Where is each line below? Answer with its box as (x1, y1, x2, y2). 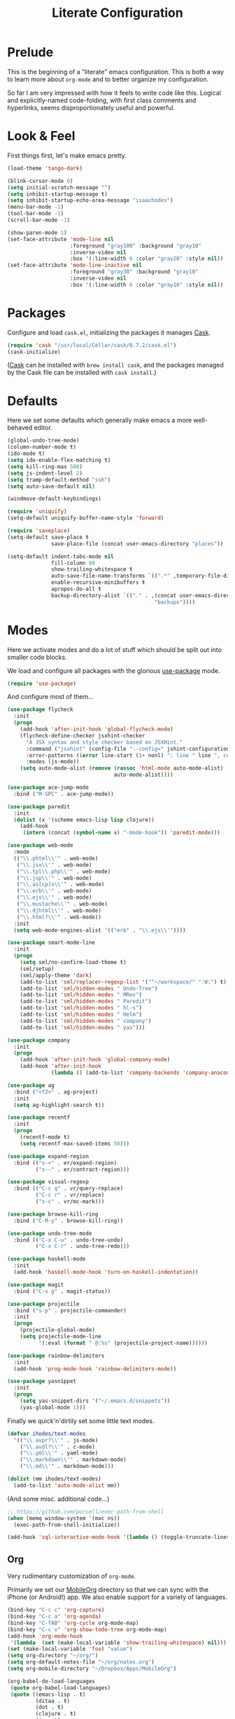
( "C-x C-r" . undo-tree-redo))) (35, 1243, 130, 1250)
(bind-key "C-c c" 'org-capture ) (7, 1607, 105, 1614)
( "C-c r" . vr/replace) (35, 1192, 105, 1199)
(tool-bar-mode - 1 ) (7, 210, 64, 217)
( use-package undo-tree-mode (7, 1230, 92, 1237)
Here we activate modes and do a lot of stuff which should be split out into (7, 645, 222, 653)
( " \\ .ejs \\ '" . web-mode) (16, 894, 92, 902)
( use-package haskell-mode (7, 1256, 86, 1263)
